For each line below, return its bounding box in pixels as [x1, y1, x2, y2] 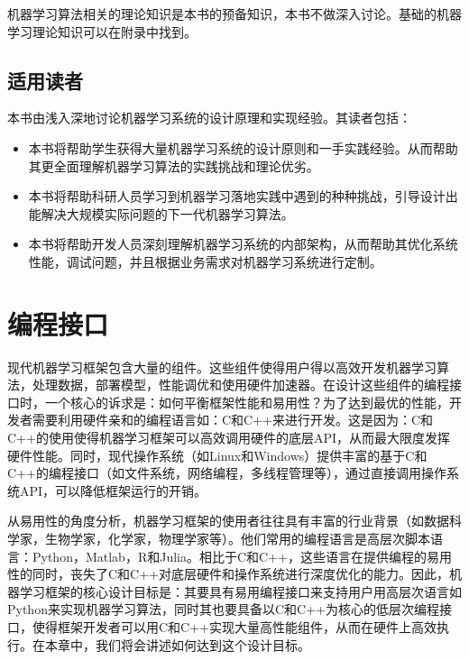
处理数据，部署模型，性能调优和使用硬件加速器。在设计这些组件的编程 [32, 375, 449, 394]
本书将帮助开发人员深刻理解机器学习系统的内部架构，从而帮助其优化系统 [28, 234, 458, 253]
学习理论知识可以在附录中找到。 [7, 22, 197, 41]
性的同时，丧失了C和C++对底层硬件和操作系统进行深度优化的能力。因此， [7, 564, 449, 583]
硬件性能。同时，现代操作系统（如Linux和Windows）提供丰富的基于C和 [7, 445, 428, 464]
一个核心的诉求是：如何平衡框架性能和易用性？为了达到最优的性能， [44, 392, 449, 411]
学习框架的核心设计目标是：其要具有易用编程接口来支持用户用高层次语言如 [19, 582, 462, 600]
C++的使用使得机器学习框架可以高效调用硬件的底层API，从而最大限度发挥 [7, 428, 450, 447]
